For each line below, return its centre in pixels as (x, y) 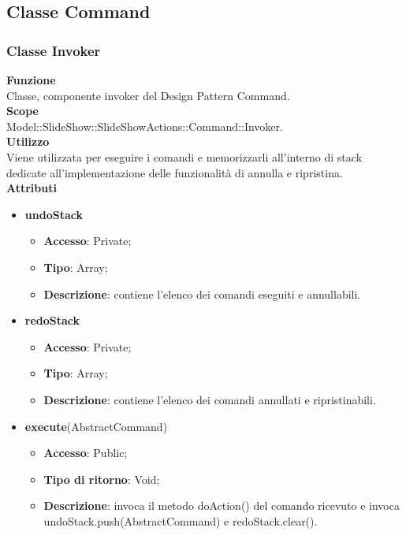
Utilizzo (28, 141)
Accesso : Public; (86, 453)
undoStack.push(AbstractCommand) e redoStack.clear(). (181, 520)
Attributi (32, 188)
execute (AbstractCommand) (96, 426)
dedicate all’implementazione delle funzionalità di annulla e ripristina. (175, 172)
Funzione (31, 80)
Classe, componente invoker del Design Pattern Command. (148, 95)
